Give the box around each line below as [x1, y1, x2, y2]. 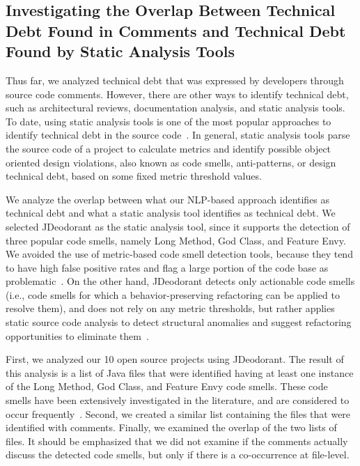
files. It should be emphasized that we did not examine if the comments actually [6, 433, 348, 448]
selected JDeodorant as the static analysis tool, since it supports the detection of [6, 219, 350, 233]
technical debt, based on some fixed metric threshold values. [6, 169, 262, 183]
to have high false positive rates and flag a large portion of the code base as [6, 260, 329, 274]
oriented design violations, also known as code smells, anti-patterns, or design [6, 155, 336, 169]
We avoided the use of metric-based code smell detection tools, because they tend [6, 247, 353, 261]
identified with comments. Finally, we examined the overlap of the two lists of [6, 420, 337, 435]
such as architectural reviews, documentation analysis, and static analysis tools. [6, 100, 345, 115]
